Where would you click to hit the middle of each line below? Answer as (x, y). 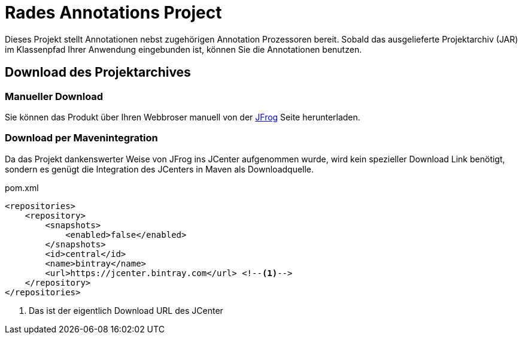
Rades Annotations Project (113, 13)
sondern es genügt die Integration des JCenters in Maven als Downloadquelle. (160, 169)
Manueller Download (54, 96)
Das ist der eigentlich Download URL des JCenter (126, 310)
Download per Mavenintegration (81, 138)
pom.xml (22, 187)
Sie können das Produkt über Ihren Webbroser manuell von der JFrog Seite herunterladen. (183, 117)
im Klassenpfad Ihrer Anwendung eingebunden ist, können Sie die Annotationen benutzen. (183, 49)
